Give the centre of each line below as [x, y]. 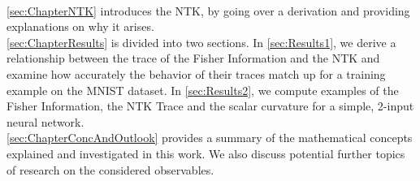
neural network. [45, 121]
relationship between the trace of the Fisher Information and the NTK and [193, 58]
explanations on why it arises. [80, 26]
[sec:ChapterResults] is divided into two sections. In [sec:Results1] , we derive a [201, 42]
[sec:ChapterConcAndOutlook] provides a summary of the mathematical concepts [210, 138]
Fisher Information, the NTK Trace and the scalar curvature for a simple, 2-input [210, 106]
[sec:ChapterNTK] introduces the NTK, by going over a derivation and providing [208, 10]
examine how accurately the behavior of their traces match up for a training [196, 73]
